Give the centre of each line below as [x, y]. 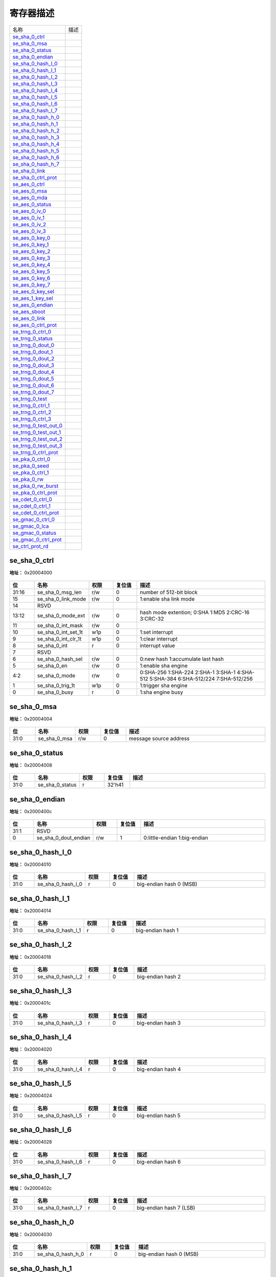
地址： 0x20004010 [30, 864]
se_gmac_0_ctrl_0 [34, 519]
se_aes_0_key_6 [31, 278]
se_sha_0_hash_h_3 [36, 137]
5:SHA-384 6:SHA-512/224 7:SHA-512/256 [201, 679]
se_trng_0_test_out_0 [38, 425]
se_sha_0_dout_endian [63, 838]
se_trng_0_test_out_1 [37, 432]
